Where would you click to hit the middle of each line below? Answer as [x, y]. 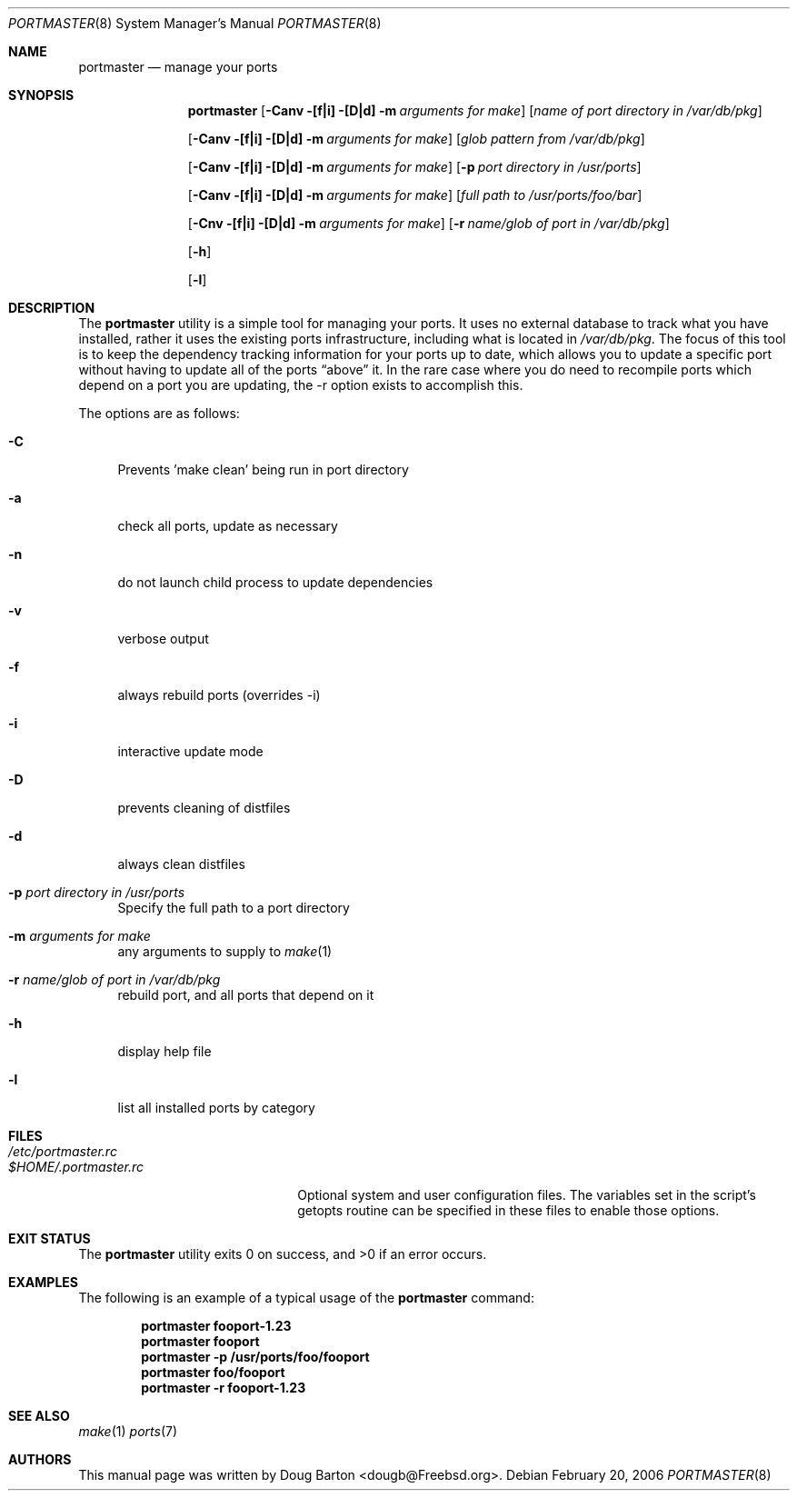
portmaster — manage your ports [178, 67]
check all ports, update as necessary [228, 526]
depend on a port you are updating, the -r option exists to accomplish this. [301, 385]
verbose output [163, 639]
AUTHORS [40, 1459]
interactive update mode [190, 751]
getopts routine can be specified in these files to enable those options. [508, 1210]
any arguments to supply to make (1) [225, 951]
